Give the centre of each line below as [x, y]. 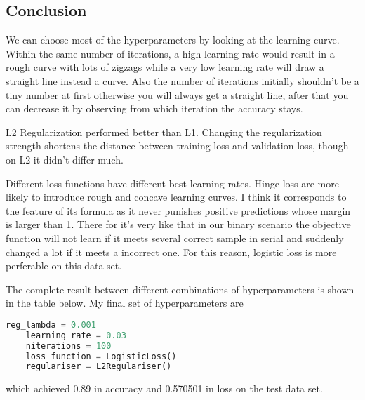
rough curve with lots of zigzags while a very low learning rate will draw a [165, 67]
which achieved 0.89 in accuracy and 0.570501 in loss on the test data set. [164, 388]
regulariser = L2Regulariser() [99, 367]
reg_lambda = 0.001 [51, 325]
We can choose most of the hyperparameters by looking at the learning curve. [173, 40]
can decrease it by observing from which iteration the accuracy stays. [154, 108]
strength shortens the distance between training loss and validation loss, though [177, 146]
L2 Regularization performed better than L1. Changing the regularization [164, 132]
